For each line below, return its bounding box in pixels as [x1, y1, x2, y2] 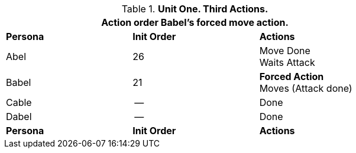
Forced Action [259, 71, 324, 82]
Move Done [259, 45, 310, 56]
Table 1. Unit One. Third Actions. [121, 3, 268, 15]
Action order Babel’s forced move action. [101, 16, 289, 28]
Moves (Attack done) [259, 82, 352, 94]
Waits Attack [259, 56, 315, 68]
